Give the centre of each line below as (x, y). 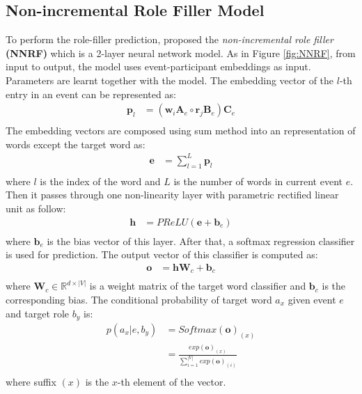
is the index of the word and (100, 181)
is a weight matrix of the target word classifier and (198, 286)
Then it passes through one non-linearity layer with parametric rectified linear (172, 195)
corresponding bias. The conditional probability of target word (139, 299)
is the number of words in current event (258, 181)
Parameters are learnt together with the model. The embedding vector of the (170, 80)
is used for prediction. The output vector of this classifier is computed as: (162, 254)
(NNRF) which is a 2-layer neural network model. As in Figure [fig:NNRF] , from (181, 53)
